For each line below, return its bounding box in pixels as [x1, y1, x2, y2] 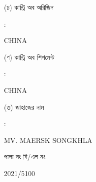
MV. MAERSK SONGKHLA [4, 135, 93, 145]
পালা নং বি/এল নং [4, 151, 46, 162]
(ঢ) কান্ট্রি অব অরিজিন [4, 2, 54, 12]
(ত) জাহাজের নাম [4, 101, 44, 112]
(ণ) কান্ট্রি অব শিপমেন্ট [4, 51, 55, 62]
